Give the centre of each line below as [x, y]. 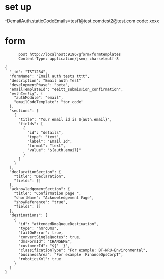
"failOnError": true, [41, 233]
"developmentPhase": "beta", [40, 85]
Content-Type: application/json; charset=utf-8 [69, 59]
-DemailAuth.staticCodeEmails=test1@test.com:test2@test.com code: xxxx [82, 21]
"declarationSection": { [35, 172]
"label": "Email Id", [49, 141]
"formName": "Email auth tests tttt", [50, 76]
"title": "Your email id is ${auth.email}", [65, 119]
